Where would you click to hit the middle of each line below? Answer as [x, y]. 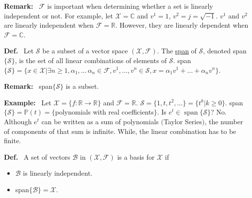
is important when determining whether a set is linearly [130, 6]
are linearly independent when [49, 25]
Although [18, 121]
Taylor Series [183, 121]
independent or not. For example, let [59, 15]
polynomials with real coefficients [104, 112]
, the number [224, 121]
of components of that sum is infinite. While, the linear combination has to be [120, 131]
